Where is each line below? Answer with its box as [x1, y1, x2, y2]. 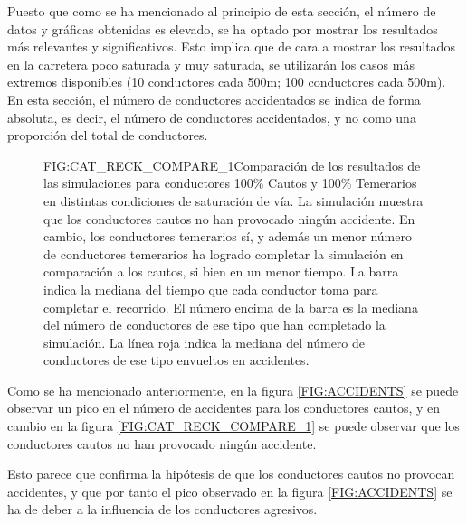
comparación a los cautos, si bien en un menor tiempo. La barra [43, 262, 399, 281]
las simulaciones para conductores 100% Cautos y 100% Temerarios [43, 173, 417, 192]
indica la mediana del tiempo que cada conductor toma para [43, 279, 378, 298]
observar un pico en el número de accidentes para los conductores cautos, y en [7, 398, 441, 417]
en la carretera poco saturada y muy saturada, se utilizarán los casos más [7, 54, 415, 73]
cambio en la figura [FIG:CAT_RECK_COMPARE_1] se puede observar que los [7, 416, 460, 435]
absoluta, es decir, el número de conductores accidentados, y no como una [7, 108, 416, 126]
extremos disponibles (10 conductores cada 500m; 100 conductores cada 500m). [7, 72, 446, 91]
